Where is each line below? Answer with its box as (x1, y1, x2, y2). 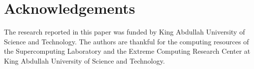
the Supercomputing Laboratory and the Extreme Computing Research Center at (4, 46, 251, 56)
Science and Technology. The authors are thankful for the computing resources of (4, 36, 249, 46)
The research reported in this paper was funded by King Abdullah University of (4, 27, 245, 37)
